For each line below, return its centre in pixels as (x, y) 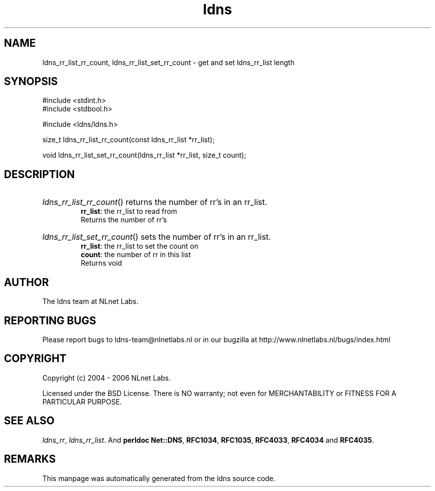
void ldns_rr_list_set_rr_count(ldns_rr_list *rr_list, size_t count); (144, 155)
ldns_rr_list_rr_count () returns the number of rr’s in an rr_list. (155, 202)
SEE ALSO (29, 421)
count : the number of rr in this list (136, 255)
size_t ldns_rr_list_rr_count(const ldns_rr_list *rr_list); (129, 140)
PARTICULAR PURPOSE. (82, 401)
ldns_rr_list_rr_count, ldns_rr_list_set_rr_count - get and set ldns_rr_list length (168, 62)
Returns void (101, 263)
